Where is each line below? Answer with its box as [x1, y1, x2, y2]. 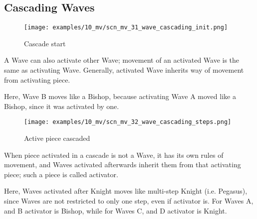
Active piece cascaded [24, 133, 90, 143]
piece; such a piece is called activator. [4, 169, 118, 179]
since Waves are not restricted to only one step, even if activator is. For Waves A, [4, 196, 254, 206]
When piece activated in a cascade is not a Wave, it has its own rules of [4, 149, 224, 160]
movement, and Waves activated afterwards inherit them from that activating [4, 159, 241, 170]
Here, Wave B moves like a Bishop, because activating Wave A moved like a [4, 91, 236, 102]
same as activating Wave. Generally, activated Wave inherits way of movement [4, 65, 244, 75]
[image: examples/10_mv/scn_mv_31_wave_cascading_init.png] [24, 24, 228, 31]
